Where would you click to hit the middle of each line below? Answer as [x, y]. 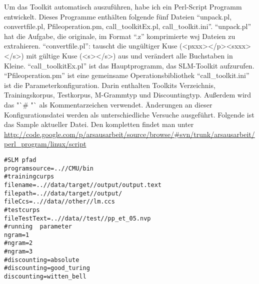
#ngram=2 [18, 243]
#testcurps [22, 210]
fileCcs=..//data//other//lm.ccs [59, 202]
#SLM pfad [20, 160]
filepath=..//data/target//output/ [63, 193]
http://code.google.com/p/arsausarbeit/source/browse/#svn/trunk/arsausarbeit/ [129, 134]
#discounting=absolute [42, 260]
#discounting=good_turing [47, 268]
